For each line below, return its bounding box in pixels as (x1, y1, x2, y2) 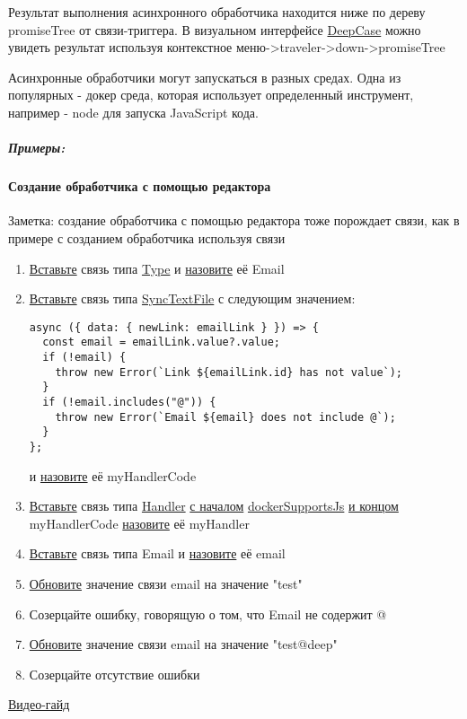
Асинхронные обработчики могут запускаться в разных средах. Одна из (8, 67, 401, 86)
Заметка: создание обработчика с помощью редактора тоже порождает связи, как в (8, 211, 460, 230)
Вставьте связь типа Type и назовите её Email (29, 259, 285, 277)
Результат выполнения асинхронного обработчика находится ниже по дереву (8, 3, 426, 21)
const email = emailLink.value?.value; (42, 336, 280, 349)
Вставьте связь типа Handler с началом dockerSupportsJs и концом (29, 496, 399, 515)
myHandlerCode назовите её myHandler (29, 513, 250, 532)
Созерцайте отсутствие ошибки (29, 664, 200, 683)
